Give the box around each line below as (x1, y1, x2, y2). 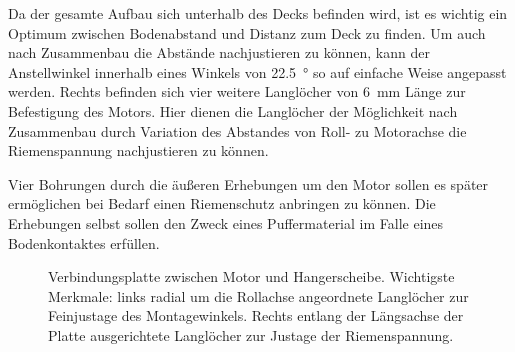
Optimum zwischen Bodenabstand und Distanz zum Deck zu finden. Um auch (8, 22, 486, 43)
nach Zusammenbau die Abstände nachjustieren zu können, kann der (8, 42, 430, 63)
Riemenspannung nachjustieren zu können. (8, 140, 269, 161)
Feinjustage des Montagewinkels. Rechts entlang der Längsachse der (48, 305, 464, 326)
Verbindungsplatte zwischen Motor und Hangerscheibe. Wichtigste (48, 266, 455, 287)
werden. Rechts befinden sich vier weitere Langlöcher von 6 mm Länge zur (8, 81, 466, 102)
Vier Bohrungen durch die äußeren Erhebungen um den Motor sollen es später (8, 173, 489, 194)
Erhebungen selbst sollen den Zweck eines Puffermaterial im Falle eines (8, 212, 444, 233)
